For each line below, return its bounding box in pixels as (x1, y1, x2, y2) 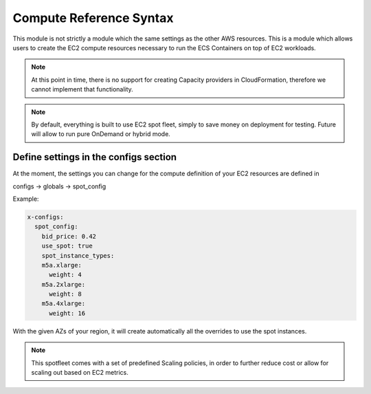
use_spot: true (41, 242, 93, 250)
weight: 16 (49, 309, 86, 317)
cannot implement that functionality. (31, 85, 133, 94)
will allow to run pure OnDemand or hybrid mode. (31, 130, 171, 138)
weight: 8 (49, 290, 82, 298)
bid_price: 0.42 (41, 232, 96, 240)
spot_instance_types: (41, 252, 115, 259)
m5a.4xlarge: (41, 300, 86, 307)
